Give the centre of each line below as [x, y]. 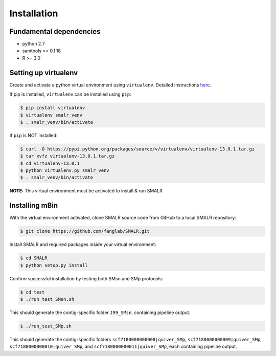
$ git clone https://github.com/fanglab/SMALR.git [85, 231]
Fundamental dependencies [55, 31]
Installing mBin [34, 205]
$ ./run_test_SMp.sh [46, 326]
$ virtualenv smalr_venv [51, 115]
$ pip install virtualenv [53, 108]
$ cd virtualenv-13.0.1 [50, 163]
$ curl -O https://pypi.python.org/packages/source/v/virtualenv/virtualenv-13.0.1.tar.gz [137, 149]
